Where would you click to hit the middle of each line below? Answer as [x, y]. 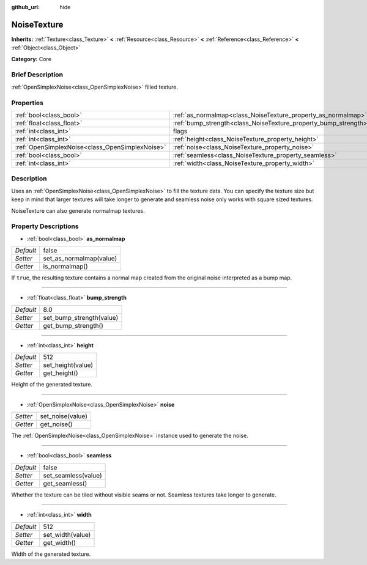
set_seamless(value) [72, 475]
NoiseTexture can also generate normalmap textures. [78, 210]
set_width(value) [67, 534]
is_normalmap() [65, 267]
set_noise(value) [64, 416]
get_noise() [56, 424]
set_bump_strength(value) [81, 317]
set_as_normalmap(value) [80, 259]
